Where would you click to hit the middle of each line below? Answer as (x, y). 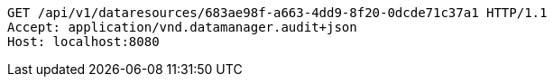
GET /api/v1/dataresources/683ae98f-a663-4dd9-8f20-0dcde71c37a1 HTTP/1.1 (277, 13)
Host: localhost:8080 (83, 42)
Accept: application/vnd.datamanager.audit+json (182, 27)
